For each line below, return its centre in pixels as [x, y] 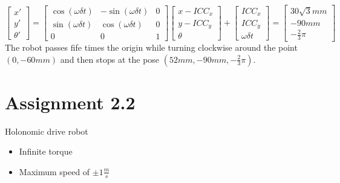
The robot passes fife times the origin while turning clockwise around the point [151, 47]
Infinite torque [46, 151]
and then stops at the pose [110, 59]
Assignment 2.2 [70, 102]
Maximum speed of [54, 171]
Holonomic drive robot [47, 131]
